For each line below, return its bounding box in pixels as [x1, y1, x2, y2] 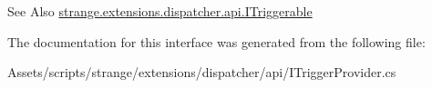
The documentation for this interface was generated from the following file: [7, 32, 426, 51]
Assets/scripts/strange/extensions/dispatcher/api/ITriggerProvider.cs [7, 63, 396, 82]
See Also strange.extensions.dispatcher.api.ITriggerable [7, 2, 313, 20]
